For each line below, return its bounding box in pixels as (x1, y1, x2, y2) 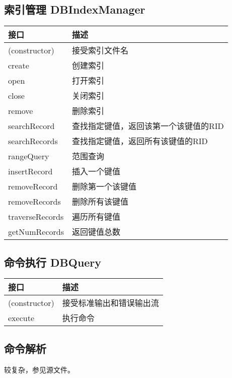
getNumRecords (8, 225, 64, 237)
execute (8, 311, 34, 324)
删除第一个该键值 (72, 180, 137, 193)
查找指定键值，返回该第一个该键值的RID (72, 120, 224, 132)
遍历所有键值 (72, 211, 121, 223)
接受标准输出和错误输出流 (62, 297, 159, 309)
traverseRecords (8, 210, 64, 222)
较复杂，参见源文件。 (4, 364, 74, 374)
